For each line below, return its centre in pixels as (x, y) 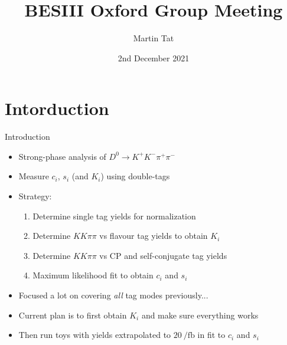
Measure (34, 176)
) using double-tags (135, 176)
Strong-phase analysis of (62, 156)
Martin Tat (154, 38)
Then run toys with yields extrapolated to (95, 335)
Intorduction (57, 108)
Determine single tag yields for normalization (114, 216)
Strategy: (35, 196)
